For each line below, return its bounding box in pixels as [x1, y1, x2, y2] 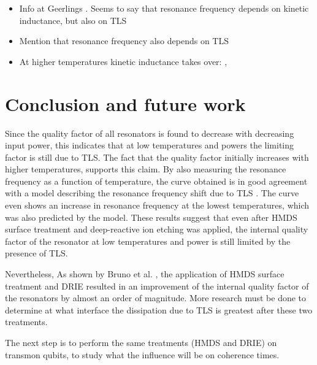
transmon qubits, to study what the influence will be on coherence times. [5, 348, 280, 361]
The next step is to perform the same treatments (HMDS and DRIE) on [5, 336, 277, 348]
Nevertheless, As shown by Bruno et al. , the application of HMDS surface [5, 267, 285, 280]
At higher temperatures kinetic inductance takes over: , [19, 55, 227, 67]
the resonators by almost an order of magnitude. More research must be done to [5, 291, 307, 304]
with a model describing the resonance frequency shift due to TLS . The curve [5, 186, 299, 199]
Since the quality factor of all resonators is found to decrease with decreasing [5, 126, 294, 139]
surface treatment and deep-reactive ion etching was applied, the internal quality [5, 223, 308, 236]
